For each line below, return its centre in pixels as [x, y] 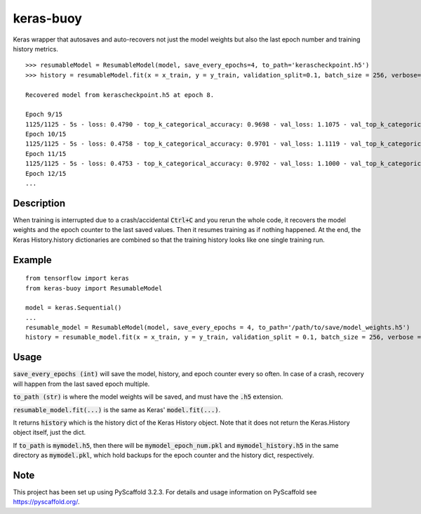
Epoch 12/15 [46, 173]
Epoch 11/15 [46, 154]
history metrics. [36, 49]
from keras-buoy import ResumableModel [94, 288]
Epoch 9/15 [44, 115]
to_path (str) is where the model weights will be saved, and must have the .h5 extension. [148, 397]
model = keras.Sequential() [74, 308]
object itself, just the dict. [49, 432]
